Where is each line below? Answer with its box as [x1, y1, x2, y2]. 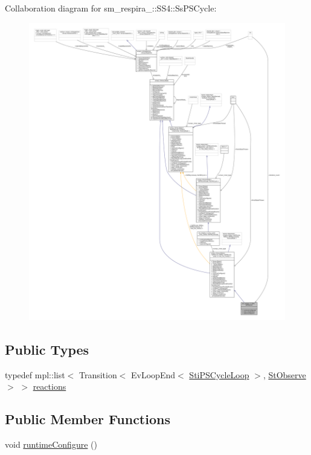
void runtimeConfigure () [5, 438, 97, 451]
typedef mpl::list [5, 368, 65, 381]
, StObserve [263, 368, 306, 381]
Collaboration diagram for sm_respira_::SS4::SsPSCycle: [5, 2, 217, 14]
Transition [79, 368, 117, 381]
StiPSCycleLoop [189, 368, 249, 381]
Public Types [5, 340, 89, 358]
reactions [33, 380, 66, 393]
